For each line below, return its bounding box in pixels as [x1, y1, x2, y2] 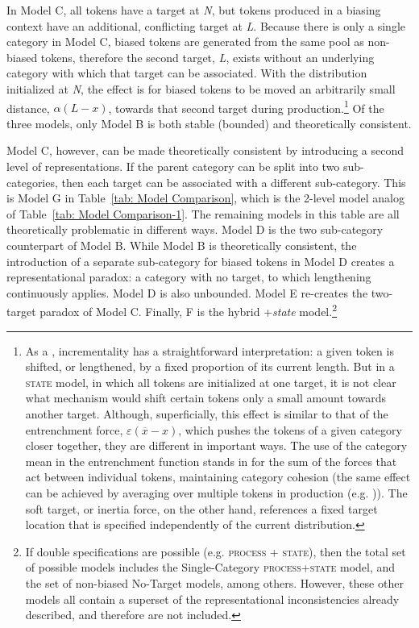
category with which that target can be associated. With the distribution [6, 64, 367, 81]
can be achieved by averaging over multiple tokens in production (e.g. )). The [25, 484, 408, 501]
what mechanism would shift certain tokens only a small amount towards [25, 389, 387, 406]
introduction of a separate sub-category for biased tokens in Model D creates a [6, 252, 395, 269]
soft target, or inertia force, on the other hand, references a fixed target [25, 500, 378, 517]
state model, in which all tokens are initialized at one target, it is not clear [25, 373, 396, 390]
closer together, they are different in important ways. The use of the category [25, 437, 408, 454]
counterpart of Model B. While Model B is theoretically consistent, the [6, 236, 357, 253]
